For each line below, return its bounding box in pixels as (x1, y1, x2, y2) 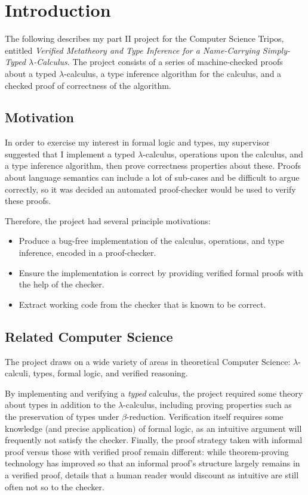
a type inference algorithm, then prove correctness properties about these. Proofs (5, 159, 301, 172)
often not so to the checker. (5, 480, 104, 493)
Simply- (262, 44, 290, 56)
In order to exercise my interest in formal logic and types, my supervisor (5, 136, 270, 148)
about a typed (5, 67, 57, 79)
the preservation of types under (5, 410, 119, 422)
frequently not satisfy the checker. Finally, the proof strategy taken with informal (5, 434, 303, 446)
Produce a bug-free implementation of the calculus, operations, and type (19, 234, 284, 247)
